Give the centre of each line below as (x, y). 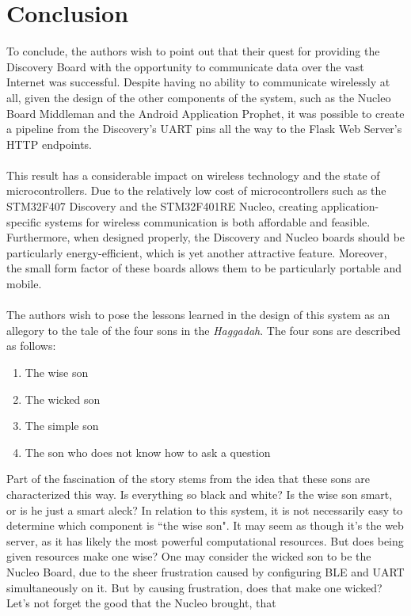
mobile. (24, 284)
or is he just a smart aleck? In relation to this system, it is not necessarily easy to (205, 510)
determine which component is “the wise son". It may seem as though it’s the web (205, 525)
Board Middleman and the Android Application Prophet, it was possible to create (205, 113)
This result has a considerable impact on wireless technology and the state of (193, 175)
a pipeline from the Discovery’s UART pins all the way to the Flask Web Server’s (204, 129)
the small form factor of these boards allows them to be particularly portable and (204, 268)
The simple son (62, 426)
